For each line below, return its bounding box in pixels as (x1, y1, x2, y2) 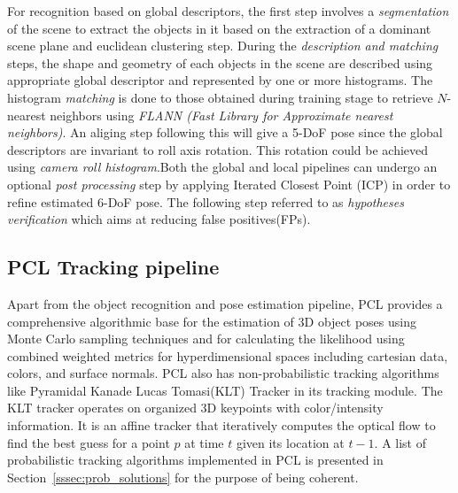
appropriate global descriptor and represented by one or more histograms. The (7, 71, 433, 89)
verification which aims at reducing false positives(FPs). (7, 210, 311, 228)
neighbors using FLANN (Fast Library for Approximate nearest (50, 105, 393, 124)
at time (184, 433, 224, 451)
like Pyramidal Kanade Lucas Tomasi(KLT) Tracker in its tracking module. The (7, 381, 443, 399)
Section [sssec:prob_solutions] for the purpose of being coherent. (7, 467, 359, 486)
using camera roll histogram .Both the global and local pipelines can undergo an (7, 158, 438, 176)
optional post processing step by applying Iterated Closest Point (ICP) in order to (7, 174, 451, 193)
